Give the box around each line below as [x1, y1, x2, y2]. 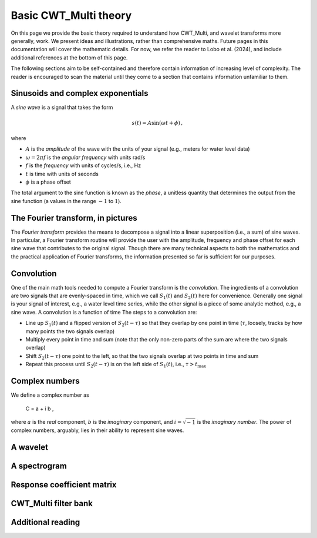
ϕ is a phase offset [25, 178, 72, 185]
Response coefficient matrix [11, 480, 117, 490]
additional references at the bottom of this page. [11, 54, 128, 61]
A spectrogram [11, 461, 68, 471]
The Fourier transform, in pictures [11, 212, 137, 223]
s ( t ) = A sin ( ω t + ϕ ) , [131, 119, 183, 126]
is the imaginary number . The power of [197, 418, 292, 425]
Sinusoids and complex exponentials [11, 88, 149, 98]
